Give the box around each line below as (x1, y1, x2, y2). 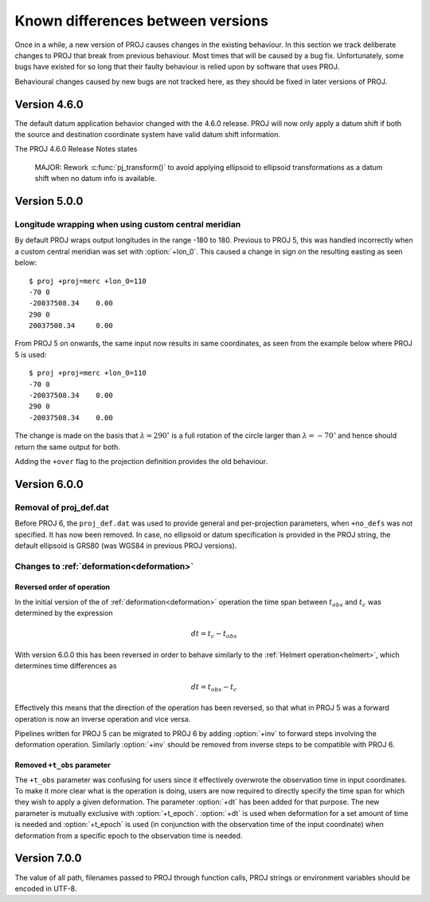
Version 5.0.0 (14, 195, 84, 207)
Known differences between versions (14, 12, 268, 30)
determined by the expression (14, 609, 113, 618)
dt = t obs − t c (190, 682, 238, 693)
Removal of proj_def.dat (14, 502, 109, 513)
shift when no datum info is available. (34, 174, 157, 183)
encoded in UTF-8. (14, 884, 77, 893)
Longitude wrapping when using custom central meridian (14, 219, 241, 230)
